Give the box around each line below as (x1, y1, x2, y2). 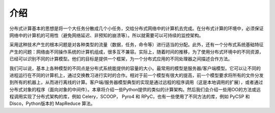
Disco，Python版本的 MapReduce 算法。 (9, 100, 95, 106)
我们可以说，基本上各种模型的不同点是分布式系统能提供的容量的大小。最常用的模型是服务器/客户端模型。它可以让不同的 (9, 65, 261, 71)
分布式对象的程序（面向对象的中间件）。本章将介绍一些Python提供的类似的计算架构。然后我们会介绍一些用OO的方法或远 (9, 86, 261, 92)
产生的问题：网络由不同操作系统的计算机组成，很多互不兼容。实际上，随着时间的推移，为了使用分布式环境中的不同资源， (9, 49, 264, 55)
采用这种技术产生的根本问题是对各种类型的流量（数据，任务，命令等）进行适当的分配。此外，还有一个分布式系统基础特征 (9, 42, 264, 48)
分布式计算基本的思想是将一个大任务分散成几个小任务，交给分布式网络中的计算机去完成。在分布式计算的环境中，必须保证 (9, 25, 264, 31)
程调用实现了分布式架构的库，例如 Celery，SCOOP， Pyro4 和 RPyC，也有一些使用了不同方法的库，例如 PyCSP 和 (9, 94, 250, 100)
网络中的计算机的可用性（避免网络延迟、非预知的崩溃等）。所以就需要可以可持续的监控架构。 (9, 32, 204, 38)
